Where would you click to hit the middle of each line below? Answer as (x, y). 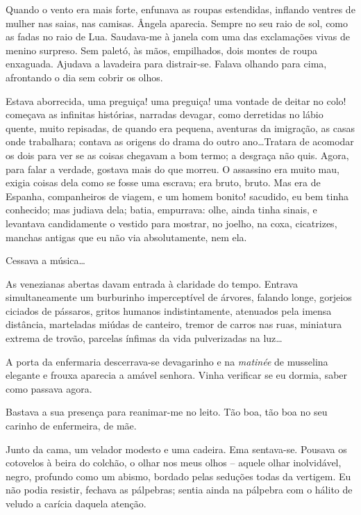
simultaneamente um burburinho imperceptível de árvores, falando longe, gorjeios (179, 297)
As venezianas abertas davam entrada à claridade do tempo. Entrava (152, 283)
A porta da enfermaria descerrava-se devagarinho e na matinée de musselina (167, 361)
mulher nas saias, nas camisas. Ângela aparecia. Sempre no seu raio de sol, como (177, 23)
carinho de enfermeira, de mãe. (71, 426)
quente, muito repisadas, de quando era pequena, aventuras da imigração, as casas (180, 128)
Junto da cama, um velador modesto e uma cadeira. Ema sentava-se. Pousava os (176, 449)
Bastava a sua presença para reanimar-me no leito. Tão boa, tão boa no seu (167, 412)
